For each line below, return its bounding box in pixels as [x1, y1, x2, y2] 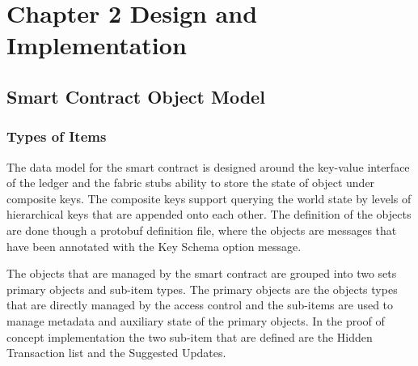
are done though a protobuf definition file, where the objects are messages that [6, 221, 397, 238]
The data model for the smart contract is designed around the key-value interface [6, 158, 410, 175]
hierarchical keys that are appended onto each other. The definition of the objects [6, 206, 412, 223]
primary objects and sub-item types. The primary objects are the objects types [6, 280, 398, 297]
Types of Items [6, 126, 107, 147]
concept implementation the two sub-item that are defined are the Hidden [6, 328, 373, 345]
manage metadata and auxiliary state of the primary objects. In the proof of [6, 312, 385, 329]
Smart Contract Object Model [6, 83, 265, 109]
